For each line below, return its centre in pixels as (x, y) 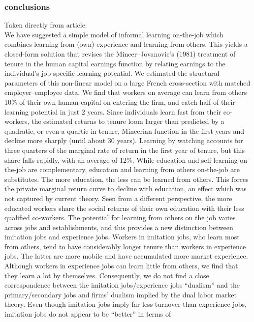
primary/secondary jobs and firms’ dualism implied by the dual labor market (121, 294)
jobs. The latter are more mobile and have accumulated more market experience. (126, 256)
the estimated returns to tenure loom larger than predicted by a (128, 121)
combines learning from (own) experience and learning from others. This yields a (126, 44)
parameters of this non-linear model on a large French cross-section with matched (127, 82)
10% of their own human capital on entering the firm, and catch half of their (120, 102)
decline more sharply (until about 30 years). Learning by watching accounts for (124, 140)
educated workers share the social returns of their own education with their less (124, 208)
